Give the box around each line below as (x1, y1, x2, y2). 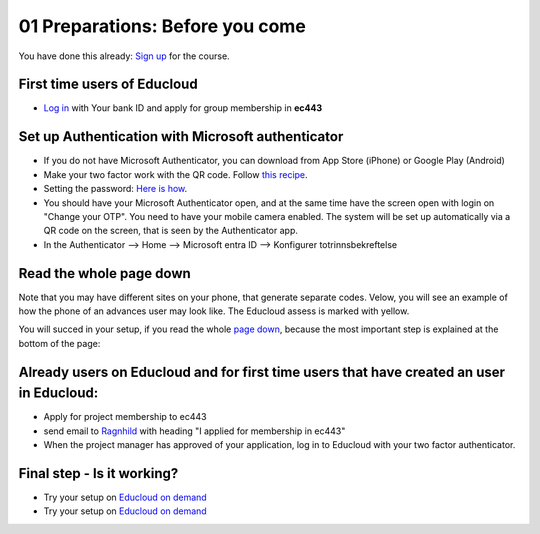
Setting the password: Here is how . (43, 183, 188, 195)
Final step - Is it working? (18, 465, 179, 482)
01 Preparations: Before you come (18, 15, 307, 37)
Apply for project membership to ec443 (43, 411, 207, 423)
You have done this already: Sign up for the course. (18, 50, 230, 62)
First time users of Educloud (18, 76, 199, 93)
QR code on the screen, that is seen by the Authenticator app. (43, 225, 299, 237)
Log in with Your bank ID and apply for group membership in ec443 (43, 102, 323, 114)
